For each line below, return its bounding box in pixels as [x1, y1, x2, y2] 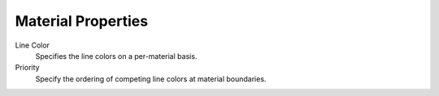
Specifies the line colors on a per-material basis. [35, 51, 198, 61]
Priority [15, 63, 40, 73]
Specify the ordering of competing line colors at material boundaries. [35, 73, 267, 84]
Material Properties [15, 12, 149, 30]
